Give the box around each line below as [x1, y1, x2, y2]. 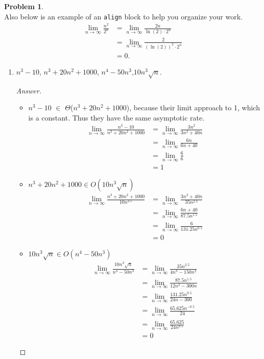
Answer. [16, 85, 42, 95]
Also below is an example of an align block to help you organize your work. [4, 11, 243, 21]
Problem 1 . [4, 1, 44, 11]
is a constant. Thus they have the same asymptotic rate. [28, 112, 205, 123]
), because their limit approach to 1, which [126, 102, 260, 113]
